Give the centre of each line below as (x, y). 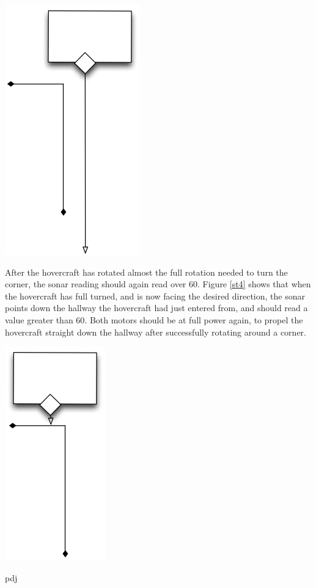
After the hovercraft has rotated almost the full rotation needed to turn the (146, 272)
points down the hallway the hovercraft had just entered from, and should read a (156, 308)
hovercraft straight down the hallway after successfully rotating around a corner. (156, 332)
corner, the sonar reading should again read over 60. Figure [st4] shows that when (158, 284)
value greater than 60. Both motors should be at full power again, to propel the (154, 319)
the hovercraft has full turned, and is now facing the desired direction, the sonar (155, 296)
